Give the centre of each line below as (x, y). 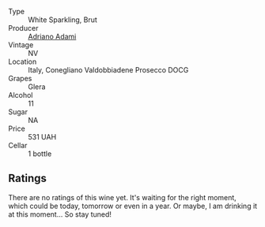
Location (23, 61)
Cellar (18, 145)
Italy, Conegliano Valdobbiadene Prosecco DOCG (108, 70)
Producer (23, 28)
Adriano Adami (52, 36)
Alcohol (21, 95)
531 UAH (42, 137)
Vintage (21, 45)
